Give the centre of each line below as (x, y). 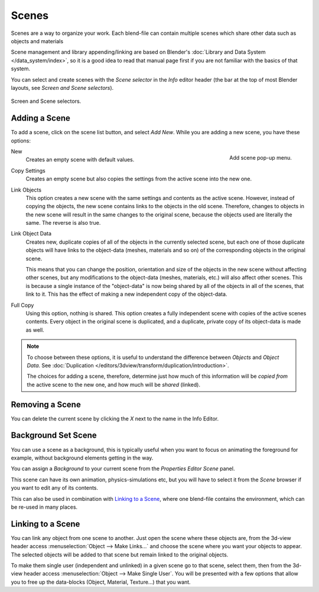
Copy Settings (28, 170)
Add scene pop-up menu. (261, 157)
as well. (35, 330)
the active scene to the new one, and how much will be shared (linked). (114, 384)
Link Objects (26, 190)
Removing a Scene (46, 404)
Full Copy (22, 305)
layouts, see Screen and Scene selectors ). (62, 88)
